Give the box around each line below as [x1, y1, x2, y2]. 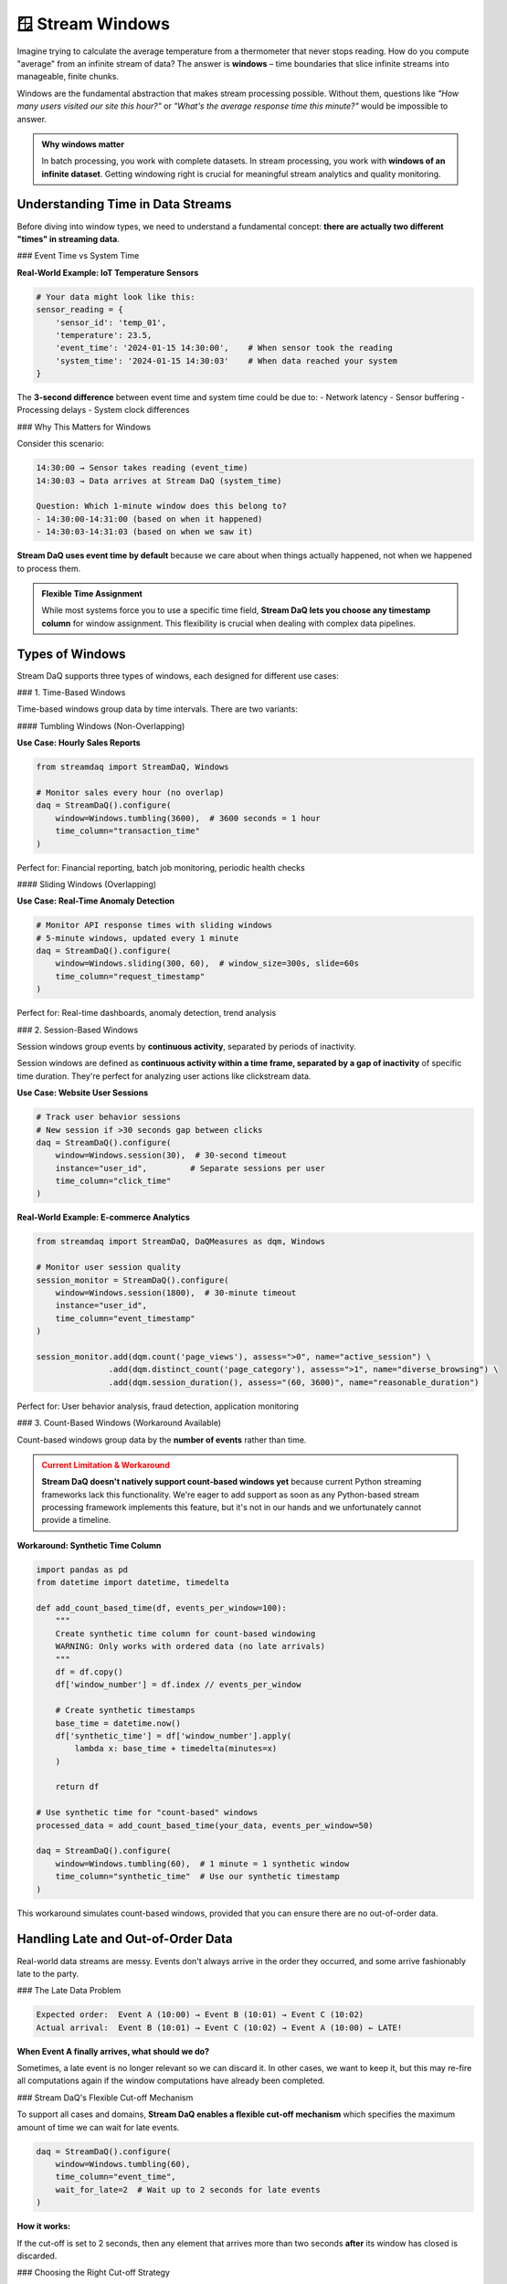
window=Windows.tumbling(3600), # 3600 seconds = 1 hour [55, 813, 321, 823]
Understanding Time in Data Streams [16, 196, 232, 212]
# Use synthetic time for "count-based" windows [36, 1807, 259, 1818]
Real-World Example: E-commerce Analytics [16, 1211, 191, 1223]
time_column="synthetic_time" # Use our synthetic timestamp [55, 1871, 340, 1882]
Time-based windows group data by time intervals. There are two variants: [16, 703, 299, 714]
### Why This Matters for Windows [16, 421, 151, 432]
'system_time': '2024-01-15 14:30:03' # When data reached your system [55, 355, 397, 365]
